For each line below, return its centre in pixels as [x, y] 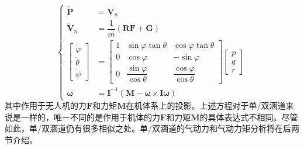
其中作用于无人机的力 [46, 105]
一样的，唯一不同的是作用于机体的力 [90, 117]
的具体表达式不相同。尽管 [249, 117]
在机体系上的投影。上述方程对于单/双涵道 [206, 105]
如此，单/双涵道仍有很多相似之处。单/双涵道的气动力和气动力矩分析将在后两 [152, 128]
